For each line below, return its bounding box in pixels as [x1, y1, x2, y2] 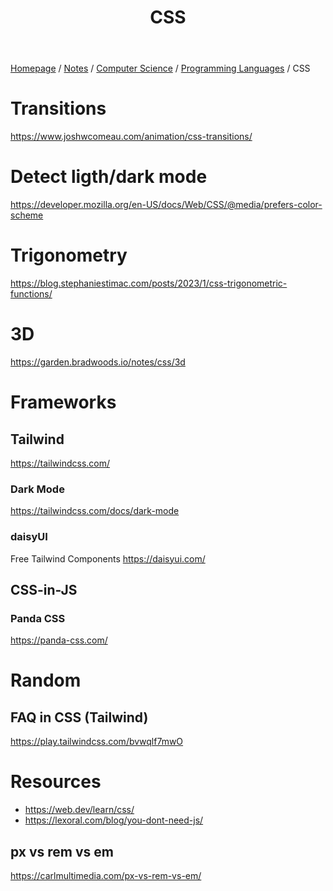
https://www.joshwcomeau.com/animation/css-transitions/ [10, 131, 253, 143]
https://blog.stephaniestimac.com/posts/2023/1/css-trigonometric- [10, 277, 288, 289]
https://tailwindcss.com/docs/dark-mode [10, 505, 180, 517]
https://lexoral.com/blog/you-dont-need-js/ [24, 814, 204, 826]
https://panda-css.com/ [10, 634, 108, 646]
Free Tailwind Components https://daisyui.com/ [10, 552, 206, 565]
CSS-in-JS [10, 581, 78, 598]
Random [10, 669, 82, 692]
